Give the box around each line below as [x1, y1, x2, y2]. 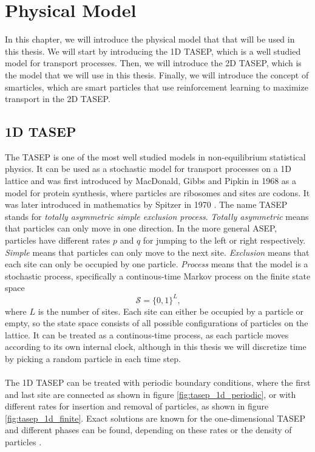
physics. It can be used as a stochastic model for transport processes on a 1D [5, 162, 292, 175]
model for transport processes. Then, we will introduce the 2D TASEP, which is [5, 56, 302, 69]
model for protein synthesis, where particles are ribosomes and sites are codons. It [5, 186, 310, 199]
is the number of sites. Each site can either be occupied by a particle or [38, 304, 304, 317]
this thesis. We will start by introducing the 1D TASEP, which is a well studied [5, 44, 301, 57]
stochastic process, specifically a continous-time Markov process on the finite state [5, 269, 311, 282]
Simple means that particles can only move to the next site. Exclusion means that [5, 245, 310, 258]
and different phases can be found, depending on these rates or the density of [5, 423, 292, 436]
